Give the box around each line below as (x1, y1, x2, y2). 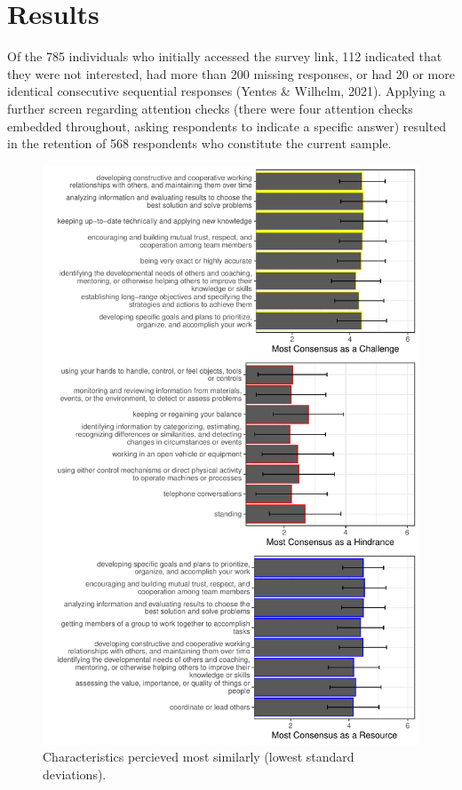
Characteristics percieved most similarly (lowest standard (43, 747, 354, 766)
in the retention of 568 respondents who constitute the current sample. (7, 134, 392, 153)
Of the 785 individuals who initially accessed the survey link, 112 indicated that (7, 47, 442, 66)
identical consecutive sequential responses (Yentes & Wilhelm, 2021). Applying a (7, 82, 446, 100)
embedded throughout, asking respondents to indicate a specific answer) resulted (7, 116, 447, 135)
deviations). (43, 764, 107, 783)
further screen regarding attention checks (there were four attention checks (7, 99, 413, 117)
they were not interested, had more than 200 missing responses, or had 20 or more (7, 64, 455, 83)
